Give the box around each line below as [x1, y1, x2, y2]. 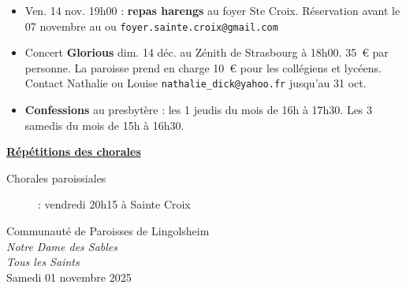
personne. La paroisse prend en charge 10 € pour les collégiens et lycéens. [24, 59, 382, 76]
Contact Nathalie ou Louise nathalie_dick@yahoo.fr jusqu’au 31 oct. [24, 75, 367, 91]
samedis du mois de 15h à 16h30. [24, 116, 184, 133]
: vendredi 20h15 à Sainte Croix [38, 196, 191, 212]
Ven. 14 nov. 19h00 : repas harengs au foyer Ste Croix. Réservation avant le [24, 2, 400, 18]
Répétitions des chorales [6, 143, 141, 160]
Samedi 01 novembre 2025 [6, 268, 132, 285]
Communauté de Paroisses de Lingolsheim [6, 223, 210, 239]
